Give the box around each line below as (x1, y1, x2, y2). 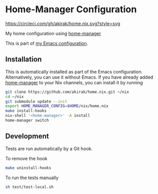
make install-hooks (5, 108, 47, 113)
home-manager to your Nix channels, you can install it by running (5, 79, 143, 85)
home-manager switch (5, 118, 50, 123)
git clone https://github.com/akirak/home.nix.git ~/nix (5, 89, 129, 94)
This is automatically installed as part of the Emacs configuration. (5, 68, 143, 75)
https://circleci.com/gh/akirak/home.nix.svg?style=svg (5, 20, 121, 27)
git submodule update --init (5, 99, 67, 104)
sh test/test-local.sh (5, 184, 54, 189)
